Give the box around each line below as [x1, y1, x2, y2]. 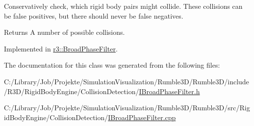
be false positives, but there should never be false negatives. [4, 10, 183, 21]
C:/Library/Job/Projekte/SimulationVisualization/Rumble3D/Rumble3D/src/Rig [4, 102, 250, 113]
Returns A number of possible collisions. [4, 27, 125, 37]
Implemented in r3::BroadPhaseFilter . [4, 43, 118, 53]
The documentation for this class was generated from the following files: [4, 60, 220, 70]
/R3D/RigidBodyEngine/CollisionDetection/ [4, 86, 139, 96]
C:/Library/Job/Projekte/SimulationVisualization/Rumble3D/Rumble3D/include [4, 76, 249, 86]
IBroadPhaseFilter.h [139, 86, 200, 96]
